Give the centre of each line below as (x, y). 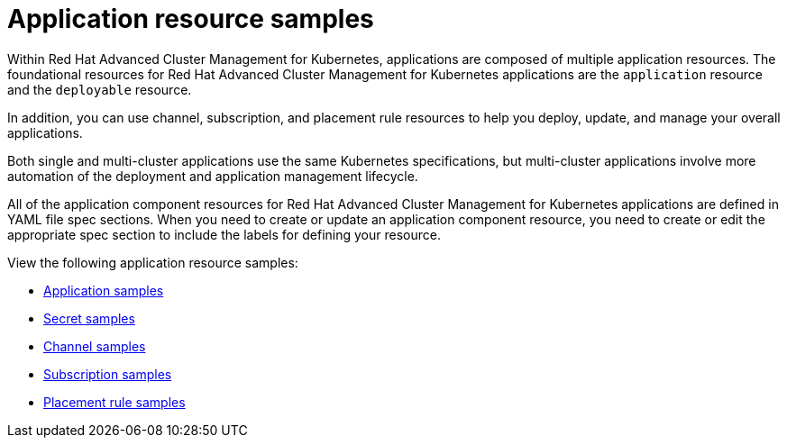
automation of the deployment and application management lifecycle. (213, 176)
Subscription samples (108, 374)
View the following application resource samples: (153, 262)
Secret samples (89, 318)
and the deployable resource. (100, 89)
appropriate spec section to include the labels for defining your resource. (224, 234)
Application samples (104, 290)
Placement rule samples (114, 402)
